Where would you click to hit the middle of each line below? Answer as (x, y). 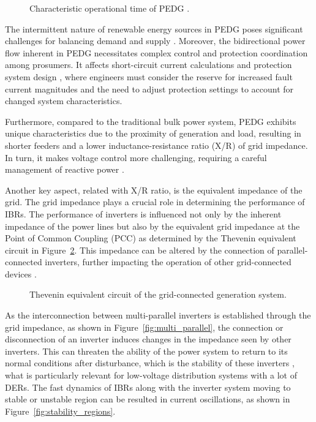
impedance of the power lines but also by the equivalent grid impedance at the (152, 226)
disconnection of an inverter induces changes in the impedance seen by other (148, 339)
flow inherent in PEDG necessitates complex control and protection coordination (156, 52)
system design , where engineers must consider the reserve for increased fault (149, 76)
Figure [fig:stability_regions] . (60, 411)
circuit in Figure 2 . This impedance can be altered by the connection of (140, 250)
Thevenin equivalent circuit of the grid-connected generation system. (158, 294)
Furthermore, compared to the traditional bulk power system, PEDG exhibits (151, 121)
